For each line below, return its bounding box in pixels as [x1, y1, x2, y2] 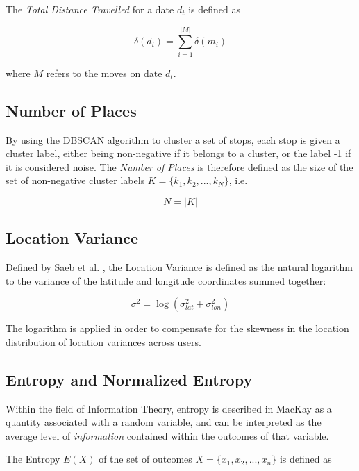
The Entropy [6, 452, 60, 466]
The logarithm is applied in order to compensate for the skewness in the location [6, 321, 349, 336]
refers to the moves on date [46, 65, 162, 80]
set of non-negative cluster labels [6, 173, 145, 188]
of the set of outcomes [99, 452, 192, 466]
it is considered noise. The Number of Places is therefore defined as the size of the [6, 159, 353, 174]
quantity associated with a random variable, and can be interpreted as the [6, 415, 322, 429]
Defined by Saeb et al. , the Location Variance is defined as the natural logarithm [6, 260, 353, 274]
